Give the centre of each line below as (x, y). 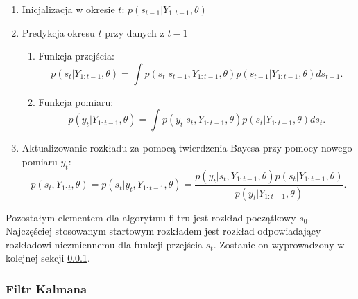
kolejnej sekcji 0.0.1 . (48, 258)
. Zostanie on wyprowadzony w (279, 244)
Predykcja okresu (58, 32)
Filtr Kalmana (46, 288)
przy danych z (135, 32)
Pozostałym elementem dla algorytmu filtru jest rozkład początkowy (151, 217)
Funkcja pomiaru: (76, 101)
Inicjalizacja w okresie (68, 9)
